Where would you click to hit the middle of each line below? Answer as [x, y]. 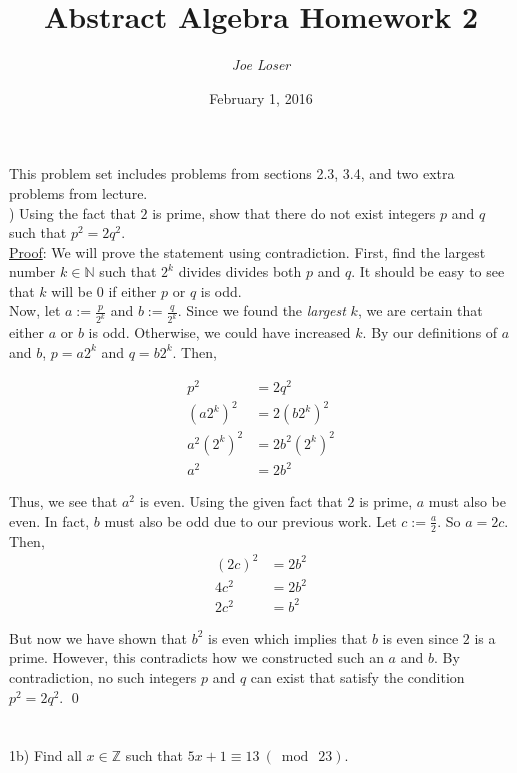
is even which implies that [288, 637]
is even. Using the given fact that [241, 501]
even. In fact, [49, 520]
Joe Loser [261, 64]
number [32, 271]
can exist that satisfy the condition [357, 677]
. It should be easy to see [428, 271]
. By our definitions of [430, 332]
